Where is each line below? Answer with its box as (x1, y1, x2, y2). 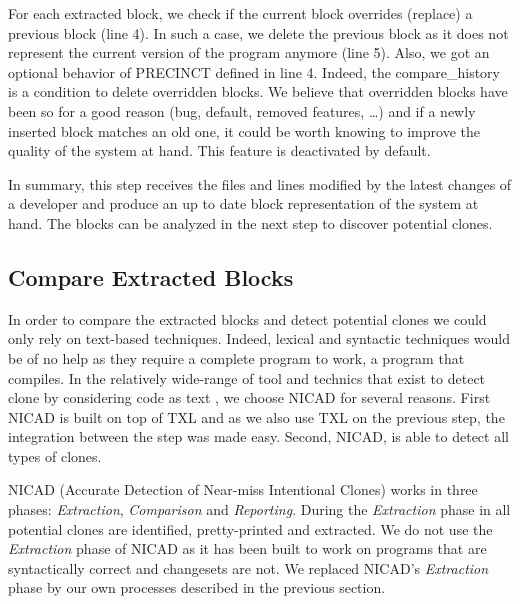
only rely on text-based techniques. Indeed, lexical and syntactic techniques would (8, 328, 511, 349)
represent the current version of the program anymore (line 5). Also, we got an (8, 42, 490, 63)
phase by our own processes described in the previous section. (8, 577, 386, 598)
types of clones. (8, 445, 102, 466)
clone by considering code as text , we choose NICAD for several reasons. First (8, 387, 491, 408)
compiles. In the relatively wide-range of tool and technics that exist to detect (8, 367, 486, 388)
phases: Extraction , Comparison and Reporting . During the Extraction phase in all (8, 499, 511, 520)
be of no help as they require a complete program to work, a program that (8, 347, 465, 368)
